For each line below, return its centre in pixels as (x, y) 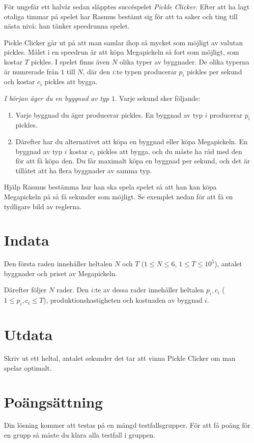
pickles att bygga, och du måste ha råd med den (169, 151)
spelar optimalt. (28, 367)
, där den (97, 71)
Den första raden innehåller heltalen (58, 264)
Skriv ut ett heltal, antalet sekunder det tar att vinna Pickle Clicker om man (120, 358)
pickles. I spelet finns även (70, 61)
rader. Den (73, 290)
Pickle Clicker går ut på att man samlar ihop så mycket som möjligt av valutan (124, 42)
